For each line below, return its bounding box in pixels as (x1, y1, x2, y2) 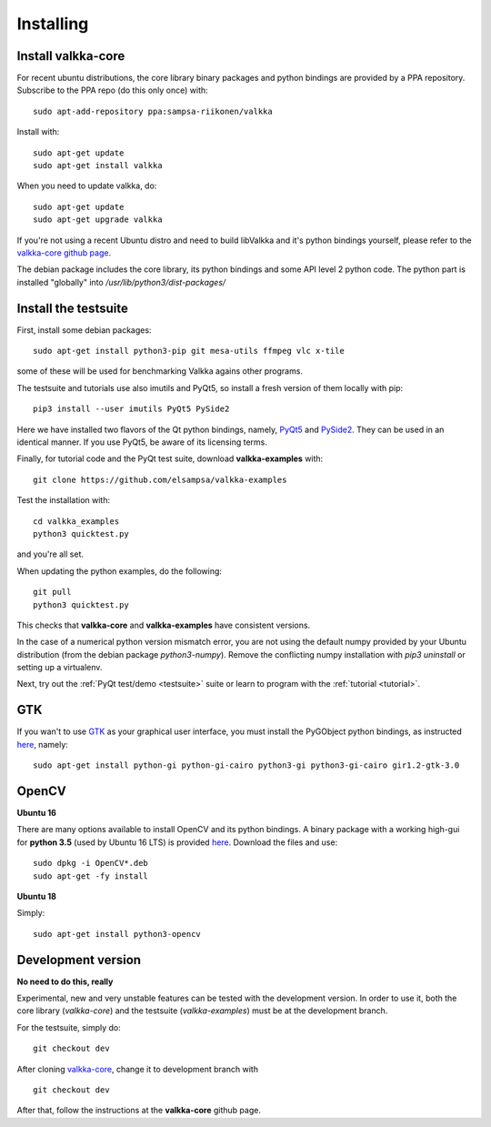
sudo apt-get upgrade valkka (33, 215, 163, 225)
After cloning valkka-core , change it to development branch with (16, 1063, 259, 1074)
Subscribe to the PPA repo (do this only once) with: (16, 85, 208, 96)
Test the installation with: (16, 495, 111, 506)
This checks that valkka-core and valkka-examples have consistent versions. (16, 619, 311, 630)
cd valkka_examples (33, 516, 120, 527)
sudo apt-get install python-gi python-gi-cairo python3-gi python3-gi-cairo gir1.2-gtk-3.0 (33, 760, 460, 770)
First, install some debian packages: (16, 324, 152, 336)
